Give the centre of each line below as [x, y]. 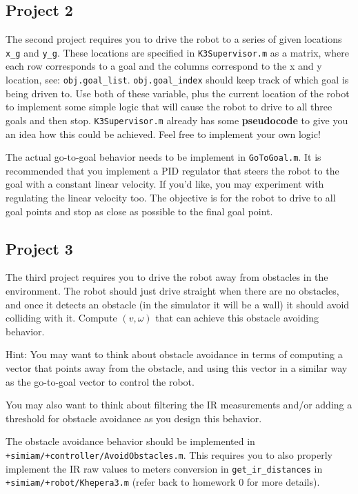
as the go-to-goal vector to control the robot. [100, 381]
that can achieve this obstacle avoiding [237, 318]
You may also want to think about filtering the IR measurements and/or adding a [179, 405]
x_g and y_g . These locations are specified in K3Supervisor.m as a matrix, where [177, 52]
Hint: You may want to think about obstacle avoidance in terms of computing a [174, 354]
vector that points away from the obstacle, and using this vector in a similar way [177, 367]
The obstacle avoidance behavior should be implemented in [130, 441]
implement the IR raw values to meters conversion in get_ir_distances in [164, 468]
